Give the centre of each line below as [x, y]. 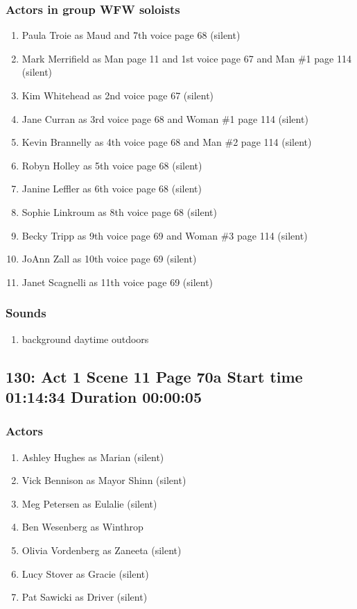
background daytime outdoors [85, 339]
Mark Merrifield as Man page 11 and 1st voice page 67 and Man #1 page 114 [186, 58]
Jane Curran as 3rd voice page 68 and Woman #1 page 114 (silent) [165, 118]
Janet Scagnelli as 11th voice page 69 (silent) [117, 282]
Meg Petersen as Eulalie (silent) [89, 503]
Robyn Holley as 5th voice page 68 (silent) [112, 165]
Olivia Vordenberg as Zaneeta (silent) [102, 550]
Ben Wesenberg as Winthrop [82, 527]
